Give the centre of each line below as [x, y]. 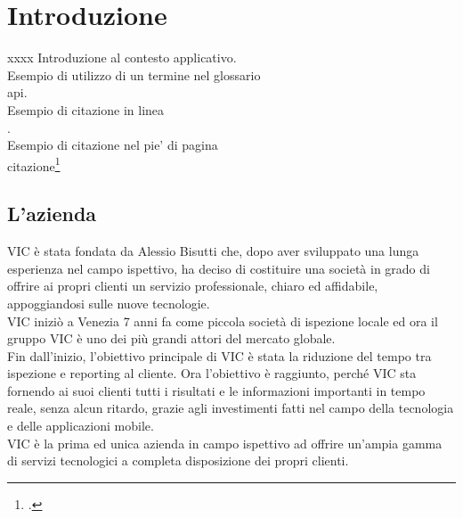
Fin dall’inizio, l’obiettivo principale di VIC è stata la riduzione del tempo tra [219, 355]
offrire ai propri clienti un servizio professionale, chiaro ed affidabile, [193, 286]
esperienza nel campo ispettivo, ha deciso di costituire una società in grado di [219, 268]
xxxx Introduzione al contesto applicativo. [122, 58]
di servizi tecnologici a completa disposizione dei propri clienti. [178, 460]
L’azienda [52, 214]
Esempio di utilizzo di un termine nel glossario [134, 74]
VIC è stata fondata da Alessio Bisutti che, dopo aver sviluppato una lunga [213, 251]
